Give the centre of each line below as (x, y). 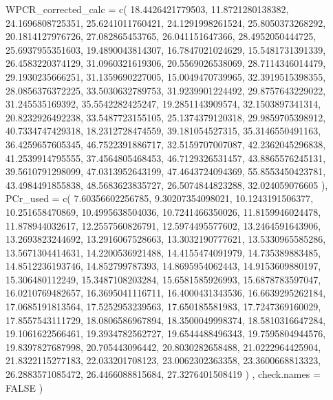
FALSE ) (24, 387)
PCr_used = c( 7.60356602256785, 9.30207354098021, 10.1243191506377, (160, 198)
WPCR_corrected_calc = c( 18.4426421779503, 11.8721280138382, (147, 9)
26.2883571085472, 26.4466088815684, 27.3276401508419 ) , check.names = (163, 374)
